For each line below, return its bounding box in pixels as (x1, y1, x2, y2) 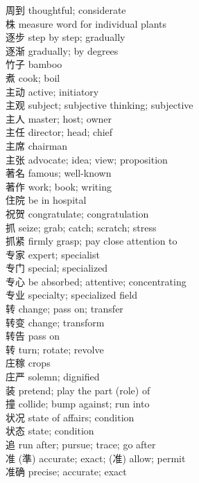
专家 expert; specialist (6, 247, 100, 261)
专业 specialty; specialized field (6, 288, 137, 302)
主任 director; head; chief (6, 125, 113, 139)
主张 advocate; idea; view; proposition (6, 152, 168, 166)
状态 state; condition (6, 423, 94, 438)
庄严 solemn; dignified (6, 369, 100, 384)
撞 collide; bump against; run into (6, 396, 150, 411)
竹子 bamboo (6, 57, 62, 71)
